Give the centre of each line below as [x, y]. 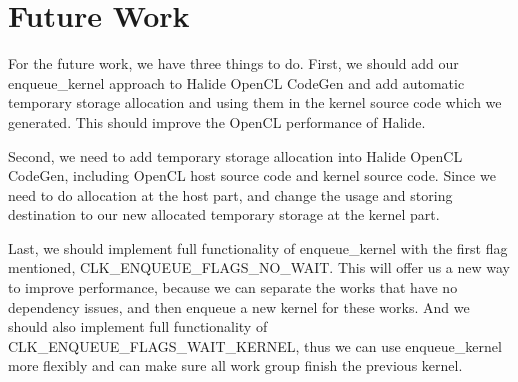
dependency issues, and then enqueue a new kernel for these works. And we [239, 306]
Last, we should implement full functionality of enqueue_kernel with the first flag [258, 247]
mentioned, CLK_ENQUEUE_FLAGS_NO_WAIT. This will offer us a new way [259, 267]
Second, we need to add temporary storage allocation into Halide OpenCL [235, 155]
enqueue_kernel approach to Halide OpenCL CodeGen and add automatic [236, 82]
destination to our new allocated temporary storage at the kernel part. [224, 214]
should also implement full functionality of [138, 326]
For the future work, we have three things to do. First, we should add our [233, 63]
